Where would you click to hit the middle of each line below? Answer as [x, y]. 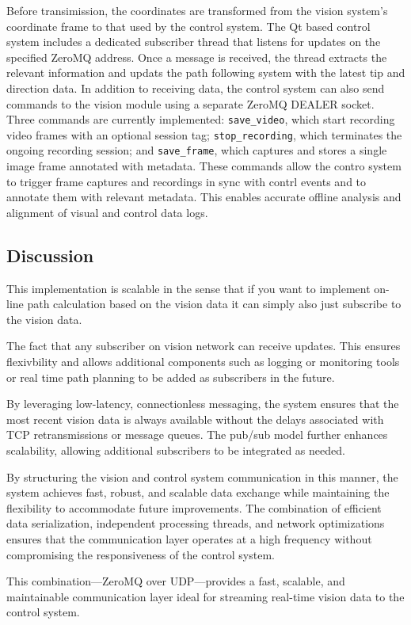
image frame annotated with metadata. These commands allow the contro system [204, 166]
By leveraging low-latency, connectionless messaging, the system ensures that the [203, 404]
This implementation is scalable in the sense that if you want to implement [188, 288]
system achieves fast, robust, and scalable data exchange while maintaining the [198, 492]
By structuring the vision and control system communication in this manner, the [202, 476]
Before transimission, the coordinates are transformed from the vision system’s [197, 10]
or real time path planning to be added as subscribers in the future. [171, 377]
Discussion [50, 255]
